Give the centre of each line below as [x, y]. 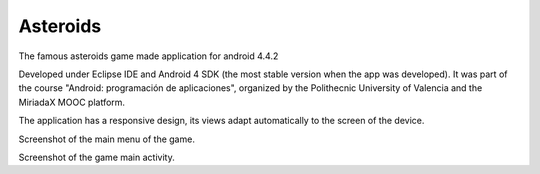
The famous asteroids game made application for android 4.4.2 [148, 56]
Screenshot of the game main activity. [96, 157]
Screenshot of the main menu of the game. [106, 139]
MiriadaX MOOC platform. [71, 102]
